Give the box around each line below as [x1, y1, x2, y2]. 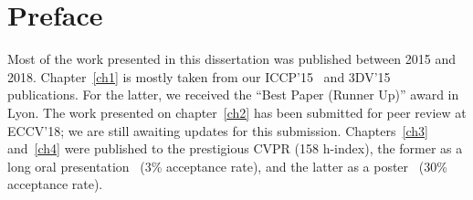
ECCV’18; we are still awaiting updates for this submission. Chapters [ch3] [7, 121, 428, 140]
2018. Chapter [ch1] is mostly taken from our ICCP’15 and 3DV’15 [7, 67, 391, 86]
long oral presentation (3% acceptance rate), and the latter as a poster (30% [7, 156, 447, 175]
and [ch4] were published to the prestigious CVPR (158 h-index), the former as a [7, 139, 463, 158]
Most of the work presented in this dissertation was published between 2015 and [7, 49, 457, 68]
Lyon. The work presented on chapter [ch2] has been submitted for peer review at [7, 102, 467, 121]
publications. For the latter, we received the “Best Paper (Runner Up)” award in [7, 85, 459, 104]
